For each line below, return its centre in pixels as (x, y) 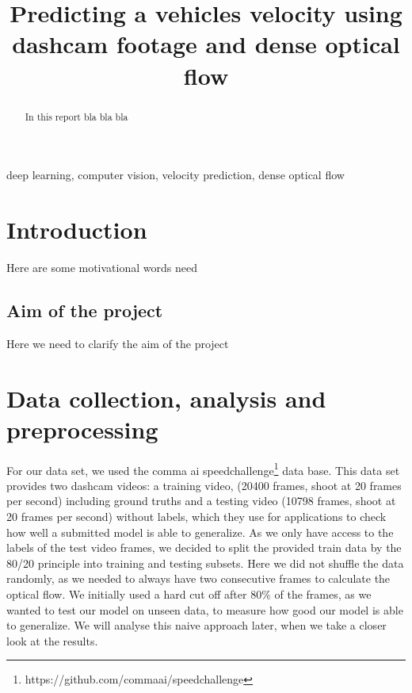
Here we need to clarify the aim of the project (118, 343)
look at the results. (52, 640)
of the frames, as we (323, 594)
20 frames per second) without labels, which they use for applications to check (196, 517)
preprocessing (82, 429)
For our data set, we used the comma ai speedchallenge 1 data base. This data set (203, 469)
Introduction (77, 229)
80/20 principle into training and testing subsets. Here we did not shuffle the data (205, 563)
